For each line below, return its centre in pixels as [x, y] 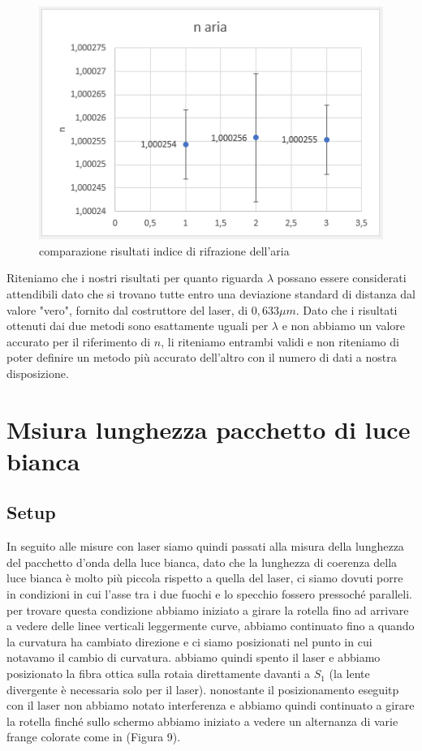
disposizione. [38, 373]
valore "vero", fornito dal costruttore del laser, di [127, 309]
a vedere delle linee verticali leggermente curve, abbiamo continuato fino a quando [211, 626]
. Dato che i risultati [347, 309]
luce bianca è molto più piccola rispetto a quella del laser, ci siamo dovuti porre [205, 578]
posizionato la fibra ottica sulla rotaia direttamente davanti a [159, 674]
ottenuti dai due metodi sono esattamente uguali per [138, 326]
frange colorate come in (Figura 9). [94, 737]
